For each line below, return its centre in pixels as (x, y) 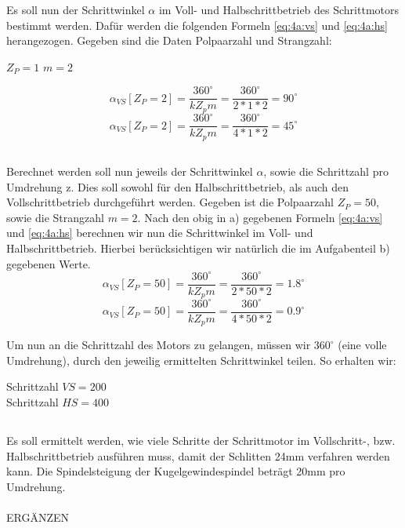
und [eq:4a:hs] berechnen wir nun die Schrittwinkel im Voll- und (160, 233)
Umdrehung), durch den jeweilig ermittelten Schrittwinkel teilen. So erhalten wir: (201, 360)
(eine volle (362, 345)
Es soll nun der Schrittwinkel (76, 10)
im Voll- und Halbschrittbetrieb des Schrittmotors (278, 10)
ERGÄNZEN (38, 517)
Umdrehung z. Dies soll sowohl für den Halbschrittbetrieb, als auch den (178, 186)
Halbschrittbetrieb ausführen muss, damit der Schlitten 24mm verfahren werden (198, 455)
